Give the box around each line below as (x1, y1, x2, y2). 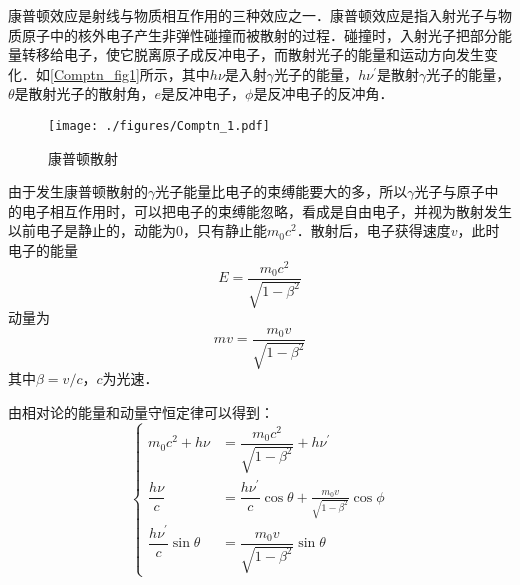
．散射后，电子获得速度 (296, 220, 451, 241)
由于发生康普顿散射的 (8, 181, 148, 202)
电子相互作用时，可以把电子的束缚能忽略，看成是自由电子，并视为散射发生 (21, 200, 512, 221)
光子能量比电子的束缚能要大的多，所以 (155, 181, 408, 202)
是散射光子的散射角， (14, 83, 155, 104)
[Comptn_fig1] (50, 63, 140, 84)
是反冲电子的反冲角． (253, 83, 394, 104)
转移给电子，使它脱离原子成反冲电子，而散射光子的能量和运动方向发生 (21, 44, 484, 65)
